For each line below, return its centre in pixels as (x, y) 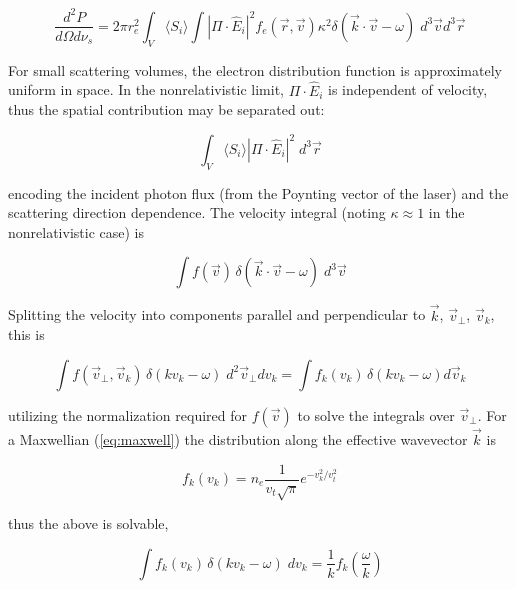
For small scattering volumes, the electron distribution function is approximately (255, 69)
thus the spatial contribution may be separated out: (166, 109)
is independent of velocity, (408, 89)
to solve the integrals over (376, 414)
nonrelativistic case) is (76, 231)
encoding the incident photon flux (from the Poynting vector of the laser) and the (258, 192)
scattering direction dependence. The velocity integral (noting (197, 212)
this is (26, 334)
